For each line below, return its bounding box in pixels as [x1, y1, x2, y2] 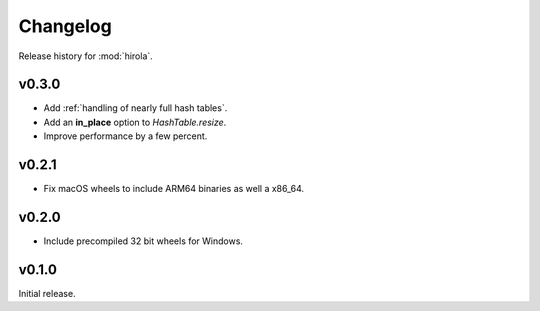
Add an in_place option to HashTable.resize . [43, 116, 227, 128]
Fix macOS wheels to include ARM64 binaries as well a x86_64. [43, 183, 305, 195]
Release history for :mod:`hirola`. [18, 50, 154, 62]
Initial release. [18, 287, 76, 299]
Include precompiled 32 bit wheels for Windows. [43, 235, 244, 247]
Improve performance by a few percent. [43, 130, 208, 142]
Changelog [18, 15, 112, 37]
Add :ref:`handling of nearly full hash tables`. [43, 102, 228, 114]
